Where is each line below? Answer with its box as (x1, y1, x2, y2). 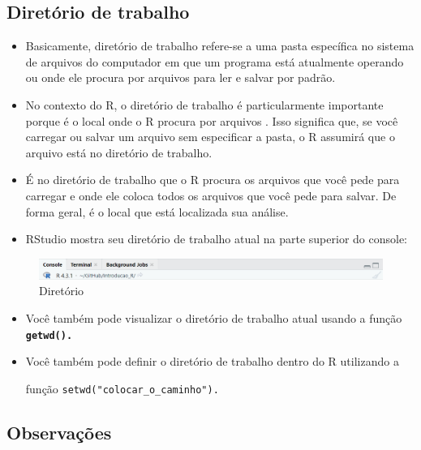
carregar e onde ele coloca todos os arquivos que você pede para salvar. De (25, 186, 397, 204)
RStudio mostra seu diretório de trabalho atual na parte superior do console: (25, 230, 407, 247)
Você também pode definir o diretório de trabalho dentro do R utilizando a (25, 353, 399, 370)
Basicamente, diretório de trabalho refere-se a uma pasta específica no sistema (25, 37, 415, 54)
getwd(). (25, 329, 73, 341)
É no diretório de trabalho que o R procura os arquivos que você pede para (25, 171, 400, 188)
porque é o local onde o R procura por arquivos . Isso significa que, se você (25, 112, 398, 129)
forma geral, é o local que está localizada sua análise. (25, 203, 289, 220)
